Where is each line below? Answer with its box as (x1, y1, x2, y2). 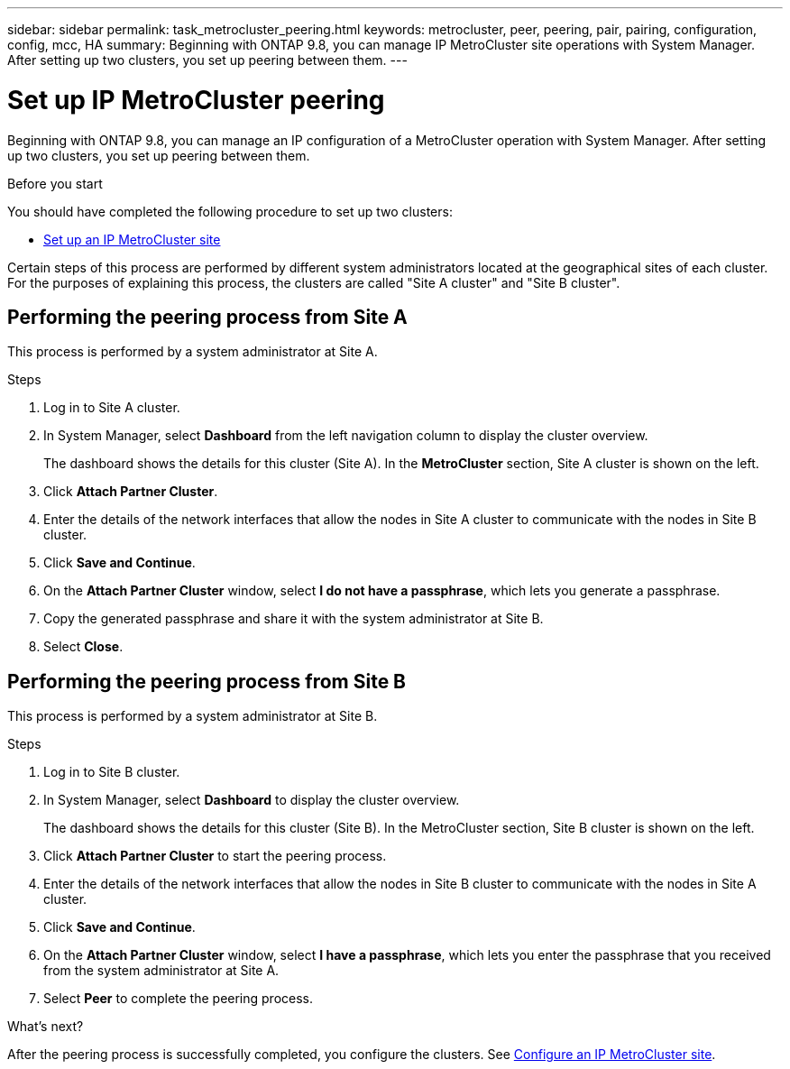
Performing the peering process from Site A (7, 305, 408, 328)
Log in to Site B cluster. (43, 764, 180, 780)
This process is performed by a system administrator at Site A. (7, 344, 378, 360)
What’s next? (7, 1018, 84, 1035)
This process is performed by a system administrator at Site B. (7, 708, 378, 724)
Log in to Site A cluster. (43, 400, 180, 416)
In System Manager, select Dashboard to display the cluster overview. (43, 792, 460, 808)
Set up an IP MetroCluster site (43, 231, 221, 247)
